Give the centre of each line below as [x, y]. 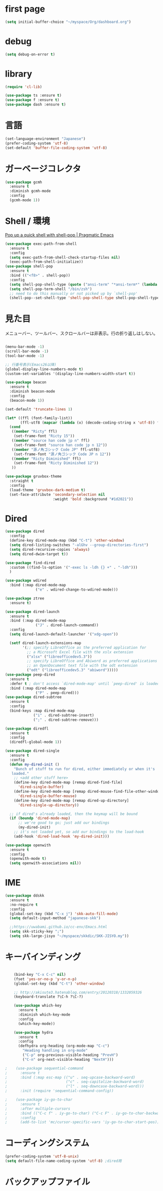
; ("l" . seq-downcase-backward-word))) [75, 1087]
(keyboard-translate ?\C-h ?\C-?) [49, 997]
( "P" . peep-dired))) [57, 693]
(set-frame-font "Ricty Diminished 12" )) [56, 463]
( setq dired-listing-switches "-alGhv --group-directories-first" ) [79, 545]
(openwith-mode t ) [28, 859]
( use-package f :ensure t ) [32, 100]
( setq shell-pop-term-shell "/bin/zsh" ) [51, 289]
